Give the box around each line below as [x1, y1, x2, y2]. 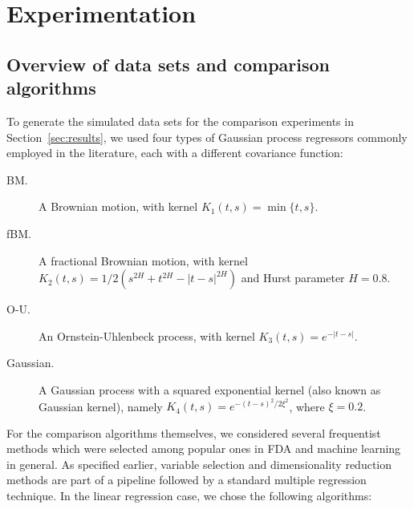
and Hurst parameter [241, 269, 345, 286]
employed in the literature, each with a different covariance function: [6, 144, 343, 161]
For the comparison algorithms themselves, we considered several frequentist [6, 424, 381, 441]
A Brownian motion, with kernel [39, 198, 198, 215]
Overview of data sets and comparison [6, 51, 331, 76]
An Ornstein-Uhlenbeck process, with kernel [39, 327, 255, 344]
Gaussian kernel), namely [39, 398, 163, 414]
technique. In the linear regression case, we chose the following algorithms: [6, 487, 372, 504]
